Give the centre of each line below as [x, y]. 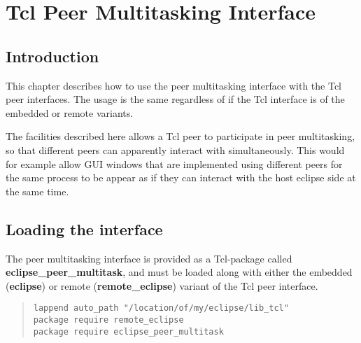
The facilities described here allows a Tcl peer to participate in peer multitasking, [180, 136]
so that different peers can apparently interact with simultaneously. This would [175, 149]
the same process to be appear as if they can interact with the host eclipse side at [181, 177]
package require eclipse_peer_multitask [128, 331]
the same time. [37, 191]
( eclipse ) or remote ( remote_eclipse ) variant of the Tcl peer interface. [162, 285]
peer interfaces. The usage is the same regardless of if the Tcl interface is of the [175, 99]
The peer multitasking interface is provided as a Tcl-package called [149, 258]
